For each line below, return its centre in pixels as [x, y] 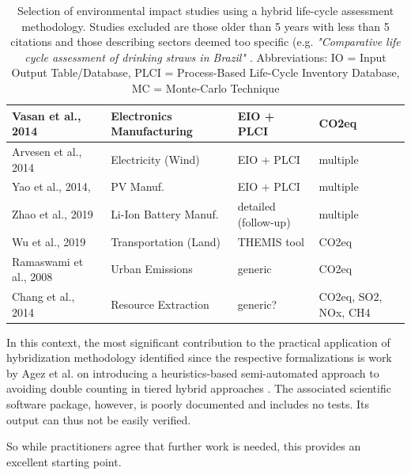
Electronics [141, 115]
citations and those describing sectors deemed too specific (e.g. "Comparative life [205, 42]
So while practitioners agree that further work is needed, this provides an [184, 446]
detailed [256, 206]
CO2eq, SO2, [351, 296]
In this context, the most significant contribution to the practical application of [198, 342]
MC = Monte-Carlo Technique [205, 87]
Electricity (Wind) [155, 159]
